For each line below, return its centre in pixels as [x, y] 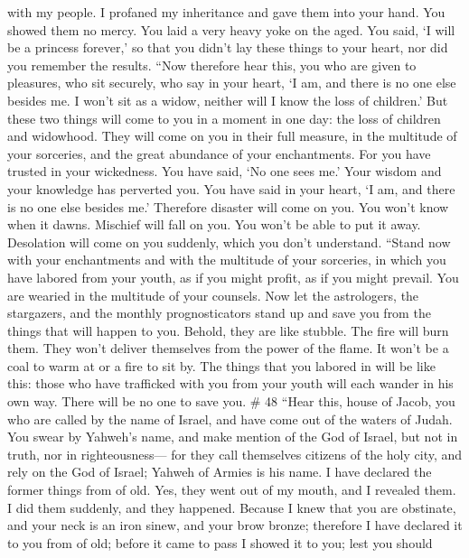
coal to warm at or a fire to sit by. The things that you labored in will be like [221, 365]
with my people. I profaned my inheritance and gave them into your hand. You [226, 12]
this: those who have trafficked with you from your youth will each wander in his [230, 383]
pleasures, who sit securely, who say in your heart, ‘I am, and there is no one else [232, 83]
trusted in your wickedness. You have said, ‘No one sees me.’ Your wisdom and [225, 171]
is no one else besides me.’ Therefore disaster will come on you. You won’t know [228, 206]
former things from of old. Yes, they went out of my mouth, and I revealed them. [232, 490]
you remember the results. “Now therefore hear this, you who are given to [212, 65]
